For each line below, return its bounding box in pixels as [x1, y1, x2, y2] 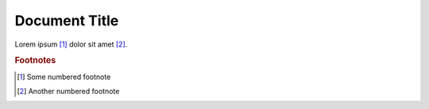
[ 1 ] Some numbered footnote [17, 72, 111, 81]
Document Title [14, 12, 119, 29]
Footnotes [14, 55, 56, 66]
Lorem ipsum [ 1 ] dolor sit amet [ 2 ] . [14, 39, 128, 49]
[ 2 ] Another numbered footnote [17, 86, 120, 96]
